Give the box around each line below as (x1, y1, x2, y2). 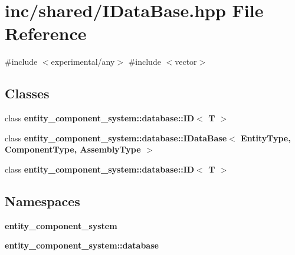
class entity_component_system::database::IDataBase (5, 131, 227, 144)
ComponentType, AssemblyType (5, 143, 141, 155)
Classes (5, 84, 50, 102)
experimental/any (51, 55, 115, 68)
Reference (5, 21, 87, 45)
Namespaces (5, 191, 80, 210)
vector (175, 55, 197, 68)
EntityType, (241, 131, 291, 144)
